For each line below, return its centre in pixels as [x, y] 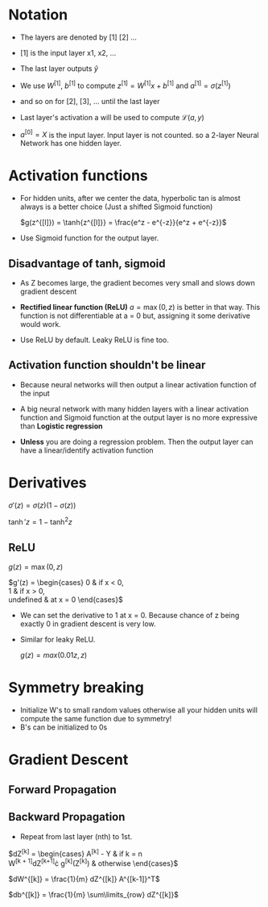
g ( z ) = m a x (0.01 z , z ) [54, 655]
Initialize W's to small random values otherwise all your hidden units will [138, 710]
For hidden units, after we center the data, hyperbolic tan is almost [130, 199]
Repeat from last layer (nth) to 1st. [76, 836]
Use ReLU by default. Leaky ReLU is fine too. [94, 340]
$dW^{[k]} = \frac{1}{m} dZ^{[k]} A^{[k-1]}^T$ [84, 879]
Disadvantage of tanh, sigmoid [87, 263]
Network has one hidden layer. [71, 144]
